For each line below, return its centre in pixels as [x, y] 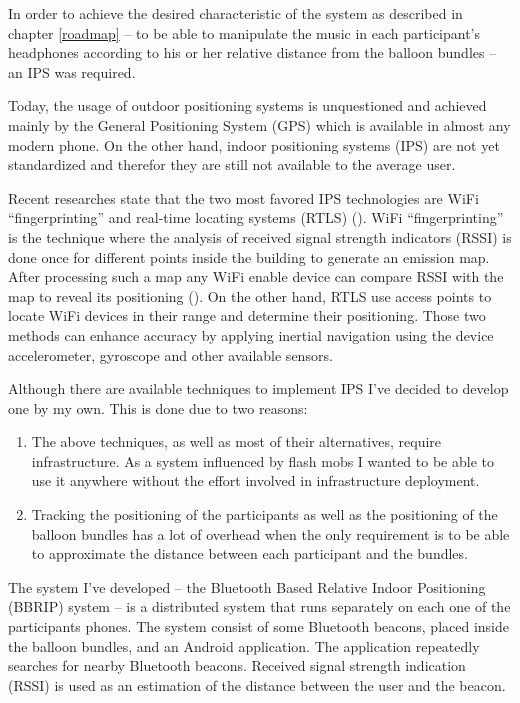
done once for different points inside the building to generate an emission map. [249, 256]
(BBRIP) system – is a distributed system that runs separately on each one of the [259, 606]
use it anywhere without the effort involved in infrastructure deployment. [255, 480]
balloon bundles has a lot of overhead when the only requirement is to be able [270, 533]
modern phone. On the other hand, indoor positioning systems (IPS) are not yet [254, 144]
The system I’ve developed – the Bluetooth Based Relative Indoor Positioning [247, 586]
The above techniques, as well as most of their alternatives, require [236, 441]
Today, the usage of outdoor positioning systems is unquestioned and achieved [247, 105]
